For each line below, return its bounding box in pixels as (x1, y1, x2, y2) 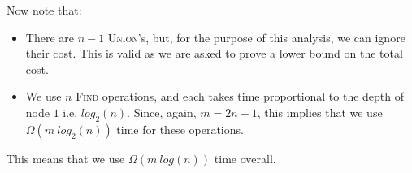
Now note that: (7, 2, 82, 18)
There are (25, 28, 74, 45)
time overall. (214, 149, 276, 167)
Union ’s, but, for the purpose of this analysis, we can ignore (107, 28, 405, 45)
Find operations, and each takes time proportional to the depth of (76, 88, 405, 105)
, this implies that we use (257, 103, 383, 120)
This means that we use (7, 149, 125, 167)
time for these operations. (116, 120, 244, 137)
